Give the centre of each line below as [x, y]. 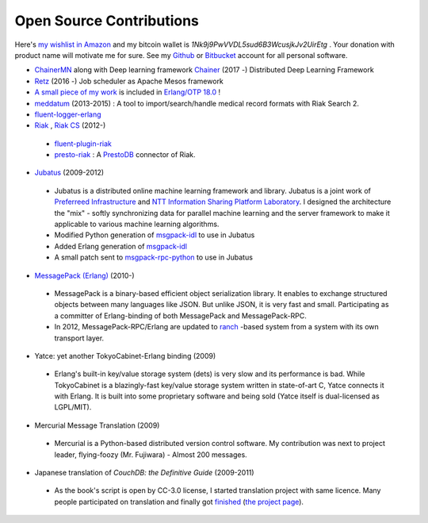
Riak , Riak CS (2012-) [70, 125]
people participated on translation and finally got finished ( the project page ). [179, 502]
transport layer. [79, 338]
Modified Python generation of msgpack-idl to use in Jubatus [155, 235]
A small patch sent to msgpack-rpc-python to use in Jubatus [154, 257]
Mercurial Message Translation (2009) [97, 425]
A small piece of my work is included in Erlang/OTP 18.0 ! [128, 92]
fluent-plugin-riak [83, 144]
